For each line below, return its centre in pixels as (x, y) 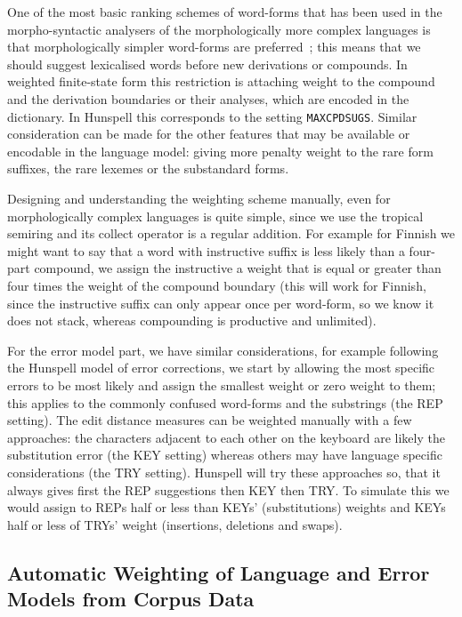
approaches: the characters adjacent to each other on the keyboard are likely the (226, 437)
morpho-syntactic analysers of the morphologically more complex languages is (219, 29)
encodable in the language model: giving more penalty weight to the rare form (220, 151)
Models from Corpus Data (131, 599)
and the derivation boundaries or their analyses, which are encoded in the (208, 98)
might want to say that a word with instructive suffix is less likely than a (206, 250)
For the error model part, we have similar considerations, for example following (223, 350)
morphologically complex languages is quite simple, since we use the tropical (215, 216)
